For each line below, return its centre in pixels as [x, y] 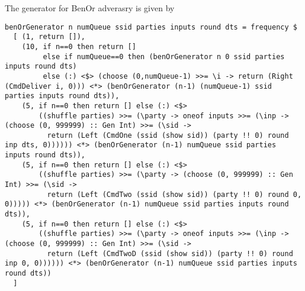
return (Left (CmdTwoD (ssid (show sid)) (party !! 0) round [170, 253]
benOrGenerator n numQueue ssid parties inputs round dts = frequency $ [151, 27]
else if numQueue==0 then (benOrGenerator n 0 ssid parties [164, 56]
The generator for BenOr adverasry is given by [90, 8]
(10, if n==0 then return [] [79, 46]
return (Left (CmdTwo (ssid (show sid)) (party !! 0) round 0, [174, 194]
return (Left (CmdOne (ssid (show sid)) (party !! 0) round [168, 135]
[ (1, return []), [49, 37]
